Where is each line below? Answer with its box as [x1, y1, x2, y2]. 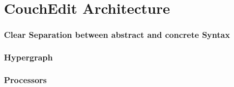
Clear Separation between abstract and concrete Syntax [4, 29, 230, 41]
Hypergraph [4, 51, 53, 63]
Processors [4, 73, 47, 86]
